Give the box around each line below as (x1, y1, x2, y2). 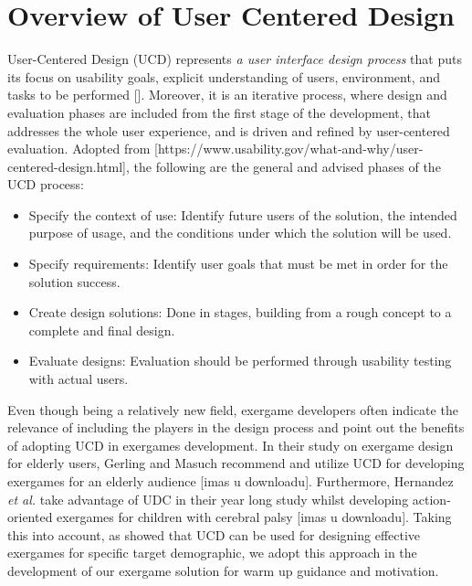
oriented (7, 507, 53, 527)
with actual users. (28, 369, 129, 389)
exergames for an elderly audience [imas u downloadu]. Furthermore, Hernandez (7, 472, 454, 490)
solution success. (28, 272, 121, 291)
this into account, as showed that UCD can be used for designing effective (7, 525, 421, 544)
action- (412, 489, 451, 508)
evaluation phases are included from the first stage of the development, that (7, 102, 431, 122)
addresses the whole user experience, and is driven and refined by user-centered (7, 121, 450, 140)
